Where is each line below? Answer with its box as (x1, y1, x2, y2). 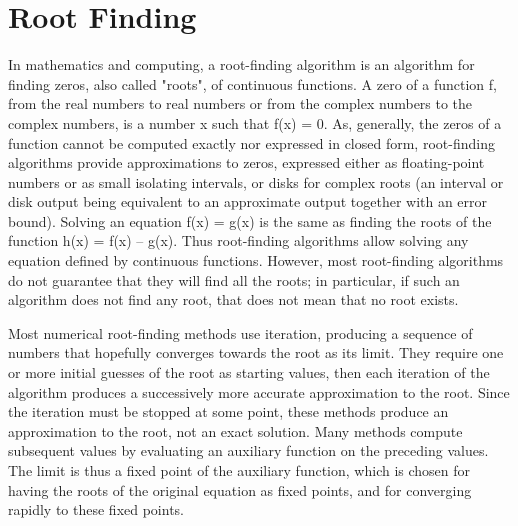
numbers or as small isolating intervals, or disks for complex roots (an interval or (8, 171, 504, 192)
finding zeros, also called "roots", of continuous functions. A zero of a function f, (8, 73, 497, 94)
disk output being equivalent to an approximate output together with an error (8, 191, 488, 212)
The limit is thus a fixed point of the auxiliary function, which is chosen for (8, 460, 471, 480)
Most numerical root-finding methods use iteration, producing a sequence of (8, 322, 473, 343)
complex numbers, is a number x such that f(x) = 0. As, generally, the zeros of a (8, 112, 502, 133)
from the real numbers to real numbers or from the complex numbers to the (8, 93, 473, 114)
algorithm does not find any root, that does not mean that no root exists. (8, 289, 459, 310)
